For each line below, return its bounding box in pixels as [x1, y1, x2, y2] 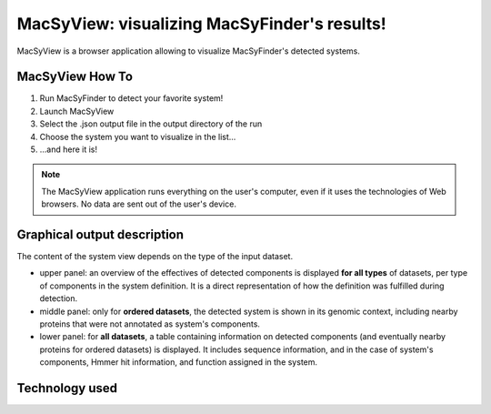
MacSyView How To [16, 69, 134, 85]
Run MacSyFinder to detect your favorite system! [39, 93, 224, 104]
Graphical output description [16, 227, 185, 242]
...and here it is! [39, 144, 98, 155]
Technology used [16, 380, 118, 396]
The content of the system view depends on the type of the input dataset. [16, 251, 294, 262]
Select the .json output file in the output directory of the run [39, 118, 263, 129]
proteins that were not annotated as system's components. [39, 318, 261, 329]
